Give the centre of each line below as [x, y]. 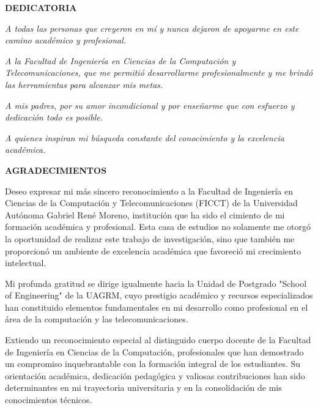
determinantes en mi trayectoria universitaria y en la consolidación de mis [143, 388]
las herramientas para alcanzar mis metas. [84, 84]
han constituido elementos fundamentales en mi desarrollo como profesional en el [157, 307]
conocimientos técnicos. [49, 400]
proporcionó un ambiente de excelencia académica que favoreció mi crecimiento [153, 250]
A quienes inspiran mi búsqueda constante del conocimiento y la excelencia [145, 137]
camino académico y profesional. [66, 40]
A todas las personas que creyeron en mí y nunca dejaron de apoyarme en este [152, 28]
